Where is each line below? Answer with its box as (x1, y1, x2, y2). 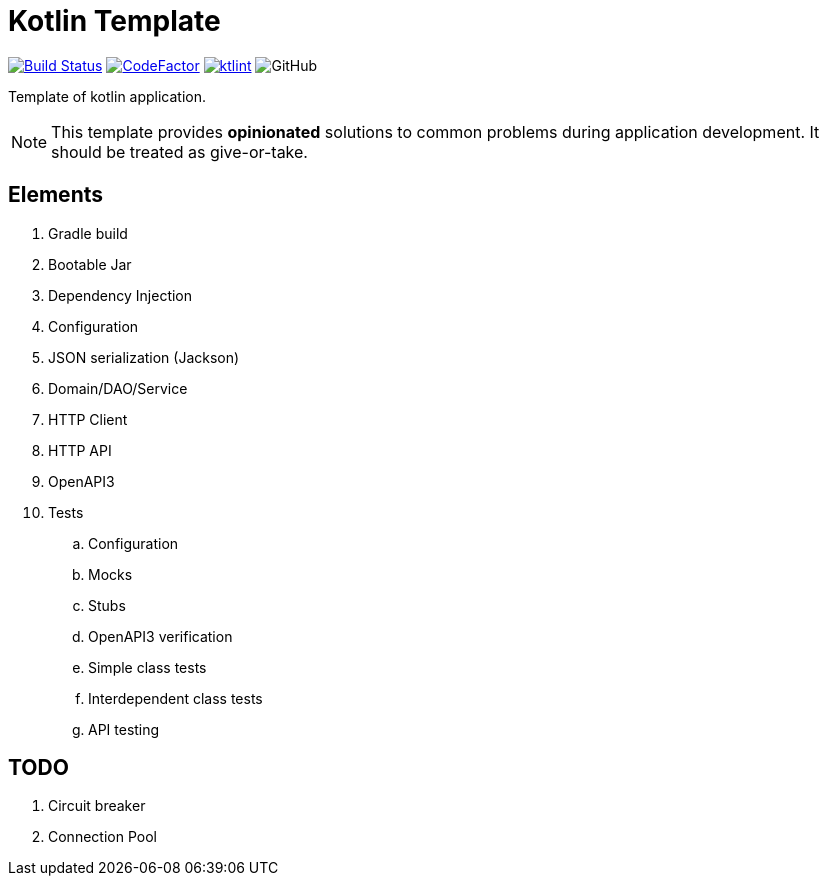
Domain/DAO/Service (48, 379, 188, 397)
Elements (8, 182, 104, 208)
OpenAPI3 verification (88, 627, 233, 645)
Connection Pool (48, 828, 157, 846)
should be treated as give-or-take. (51, 141, 308, 162)
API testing (88, 720, 160, 738)
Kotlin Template (8, 4, 221, 38)
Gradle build (48, 224, 128, 242)
